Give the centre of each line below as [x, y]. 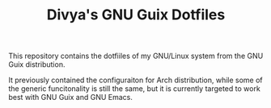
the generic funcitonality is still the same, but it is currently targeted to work [134, 89]
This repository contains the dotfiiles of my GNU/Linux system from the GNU [136, 56]
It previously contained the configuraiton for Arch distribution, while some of [135, 80]
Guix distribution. [37, 64]
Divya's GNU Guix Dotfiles [136, 15]
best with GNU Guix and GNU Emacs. [71, 98]
